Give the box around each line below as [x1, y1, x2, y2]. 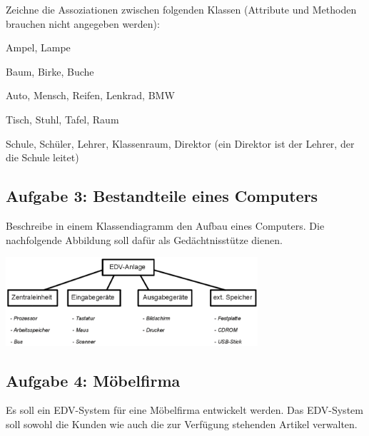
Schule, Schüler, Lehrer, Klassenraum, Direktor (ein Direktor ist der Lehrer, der [6, 136, 355, 151]
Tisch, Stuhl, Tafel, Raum [6, 111, 119, 126]
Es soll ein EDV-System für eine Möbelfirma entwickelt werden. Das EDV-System [6, 402, 363, 417]
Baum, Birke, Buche [6, 64, 94, 78]
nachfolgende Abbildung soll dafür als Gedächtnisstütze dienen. [6, 232, 283, 247]
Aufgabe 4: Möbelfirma [6, 369, 181, 391]
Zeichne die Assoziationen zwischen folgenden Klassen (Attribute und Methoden [6, 2, 357, 16]
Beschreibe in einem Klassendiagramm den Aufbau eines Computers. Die [6, 218, 325, 233]
